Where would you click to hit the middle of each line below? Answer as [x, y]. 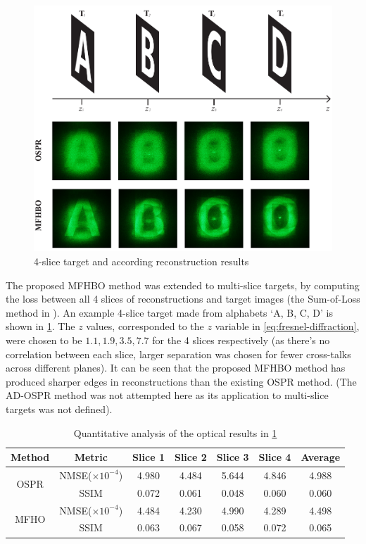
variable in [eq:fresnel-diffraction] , [287, 326]
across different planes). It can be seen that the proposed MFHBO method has [176, 368]
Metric [91, 457]
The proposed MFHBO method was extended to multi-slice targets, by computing [183, 285]
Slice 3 [233, 457]
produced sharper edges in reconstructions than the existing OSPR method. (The [181, 381]
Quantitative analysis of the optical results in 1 [175, 432]
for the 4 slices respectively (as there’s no [241, 340]
